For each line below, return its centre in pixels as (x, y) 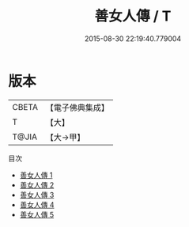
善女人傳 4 (37, 204)
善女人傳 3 (37, 195)
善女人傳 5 (37, 214)
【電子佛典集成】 (77, 108)
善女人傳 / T (133, 16)
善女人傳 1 (36, 175)
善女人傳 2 (37, 185)
